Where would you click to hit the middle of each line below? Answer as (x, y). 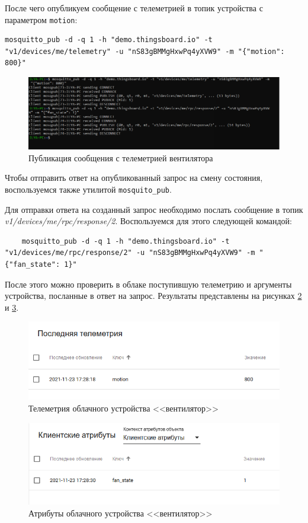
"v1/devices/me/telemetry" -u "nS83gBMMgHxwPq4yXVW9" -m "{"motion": (145, 51)
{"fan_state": (33, 264)
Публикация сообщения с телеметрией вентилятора (121, 157)
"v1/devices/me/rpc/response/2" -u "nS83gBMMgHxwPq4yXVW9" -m (130, 253)
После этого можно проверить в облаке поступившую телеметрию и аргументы (148, 284)
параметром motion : (41, 19)
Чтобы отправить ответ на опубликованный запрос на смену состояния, (134, 178)
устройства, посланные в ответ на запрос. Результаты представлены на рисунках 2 (153, 296)
